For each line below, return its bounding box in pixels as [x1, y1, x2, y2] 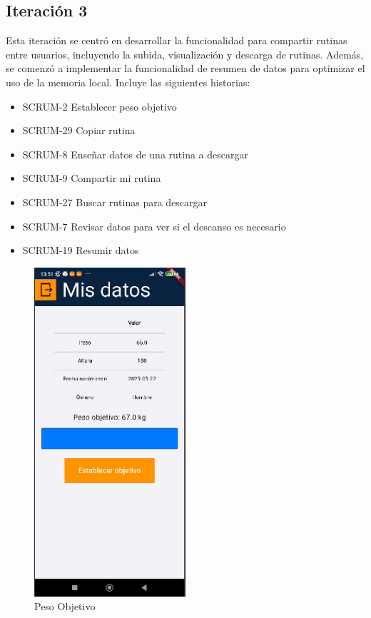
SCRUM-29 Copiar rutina [22, 123, 136, 138]
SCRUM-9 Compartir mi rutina [22, 171, 161, 186]
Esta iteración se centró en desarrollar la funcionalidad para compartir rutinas [6, 33, 347, 48]
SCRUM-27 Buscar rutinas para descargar [22, 194, 208, 209]
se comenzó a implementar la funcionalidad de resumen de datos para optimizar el [6, 61, 365, 76]
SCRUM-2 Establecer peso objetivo [22, 98, 177, 113]
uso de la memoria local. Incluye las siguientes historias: [6, 74, 250, 89]
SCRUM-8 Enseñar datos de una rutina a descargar [22, 146, 248, 161]
